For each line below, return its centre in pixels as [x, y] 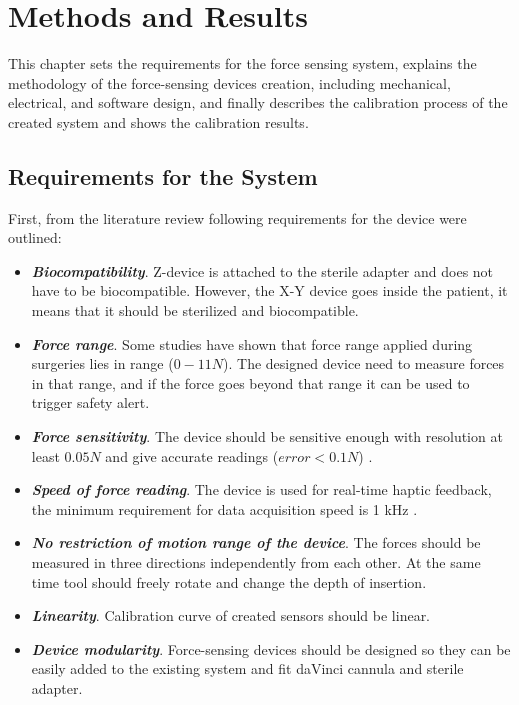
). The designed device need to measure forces [364, 363]
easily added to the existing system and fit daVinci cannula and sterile [247, 668]
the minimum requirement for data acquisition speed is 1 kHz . [224, 508]
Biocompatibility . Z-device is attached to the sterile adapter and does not [262, 270]
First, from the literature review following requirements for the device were [237, 217]
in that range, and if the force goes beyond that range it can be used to [250, 382]
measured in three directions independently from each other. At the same [256, 562]
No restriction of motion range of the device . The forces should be [256, 542]
